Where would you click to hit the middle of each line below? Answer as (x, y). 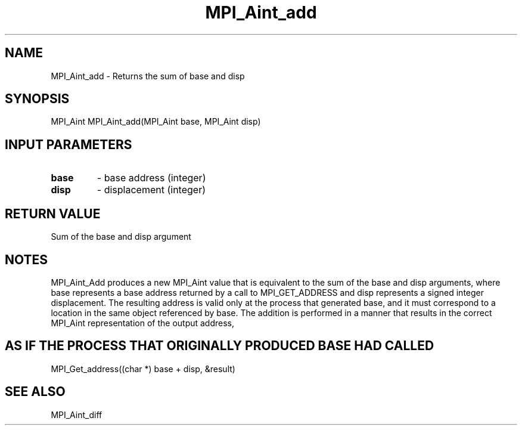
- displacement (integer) (151, 190)
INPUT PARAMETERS (69, 144)
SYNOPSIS (37, 99)
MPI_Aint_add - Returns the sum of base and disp (148, 76)
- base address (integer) (151, 178)
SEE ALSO (35, 392)
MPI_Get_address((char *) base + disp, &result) (143, 369)
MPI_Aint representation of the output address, (143, 323)
